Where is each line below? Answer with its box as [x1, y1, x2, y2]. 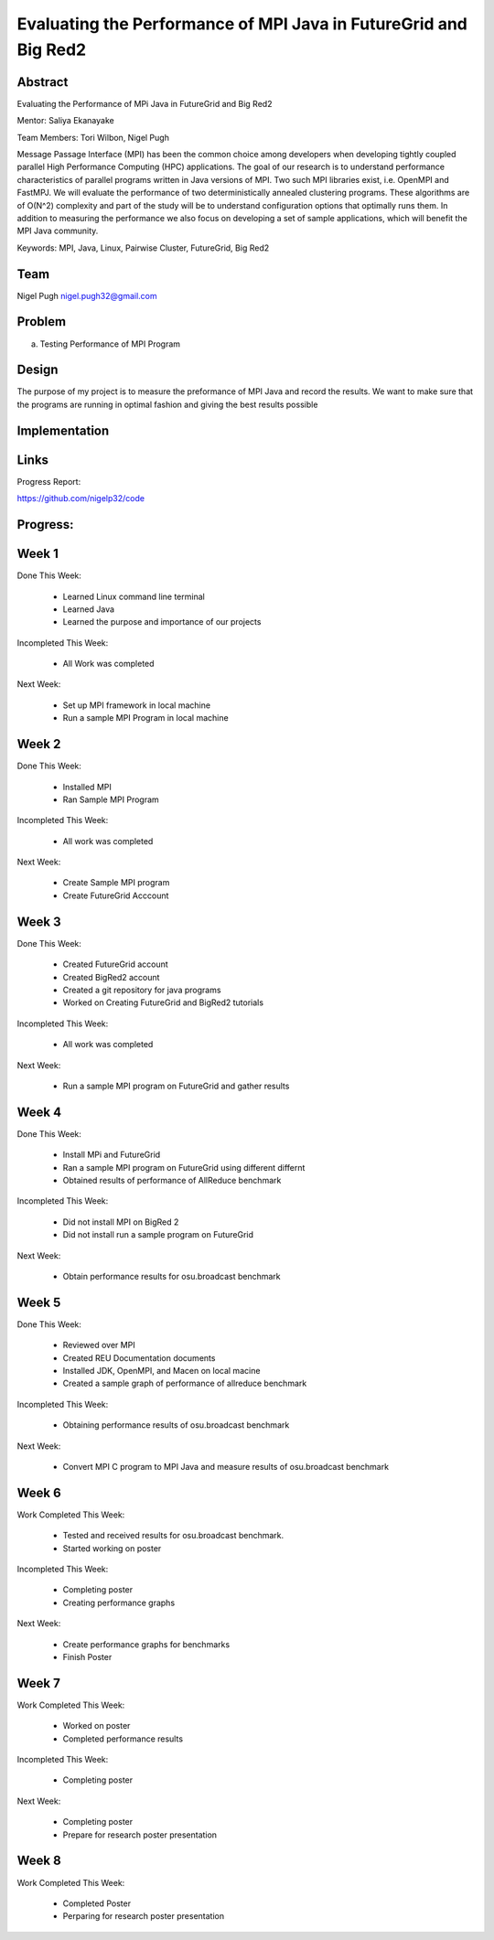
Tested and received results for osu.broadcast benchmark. [62, 1530, 285, 1541]
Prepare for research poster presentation [62, 1829, 218, 1840]
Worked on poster [62, 1720, 131, 1731]
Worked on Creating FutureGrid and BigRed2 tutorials [62, 997, 264, 1008]
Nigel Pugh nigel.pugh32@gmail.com [16, 290, 157, 301]
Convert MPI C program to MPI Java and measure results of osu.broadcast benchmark [62, 1461, 389, 1472]
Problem [16, 314, 67, 329]
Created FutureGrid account [62, 959, 168, 970]
